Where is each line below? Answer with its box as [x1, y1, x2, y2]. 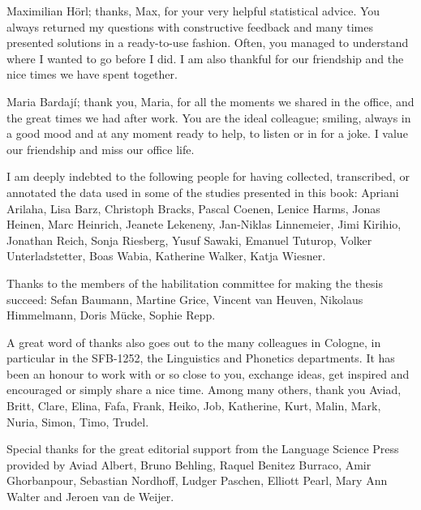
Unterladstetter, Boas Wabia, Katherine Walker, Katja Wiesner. [6, 247, 326, 264]
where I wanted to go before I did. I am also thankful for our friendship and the [6, 49, 404, 66]
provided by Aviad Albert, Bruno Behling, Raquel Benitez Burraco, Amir [6, 456, 372, 473]
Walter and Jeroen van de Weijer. [6, 488, 174, 505]
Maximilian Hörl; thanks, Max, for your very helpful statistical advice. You [6, 2, 380, 19]
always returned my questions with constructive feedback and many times [6, 18, 373, 35]
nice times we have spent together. [6, 66, 178, 83]
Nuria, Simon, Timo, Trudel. [6, 413, 149, 430]
